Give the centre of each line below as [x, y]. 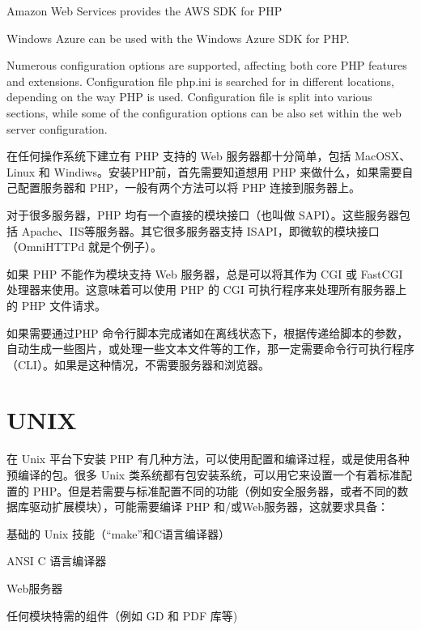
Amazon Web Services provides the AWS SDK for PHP [145, 11]
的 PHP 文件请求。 [56, 305]
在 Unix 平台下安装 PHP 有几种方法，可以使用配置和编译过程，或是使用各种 [208, 459]
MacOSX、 [383, 156]
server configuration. [57, 128]
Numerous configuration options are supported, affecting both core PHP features [207, 65]
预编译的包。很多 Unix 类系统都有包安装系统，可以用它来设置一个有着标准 [204, 475]
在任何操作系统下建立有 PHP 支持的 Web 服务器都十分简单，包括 [179, 156]
